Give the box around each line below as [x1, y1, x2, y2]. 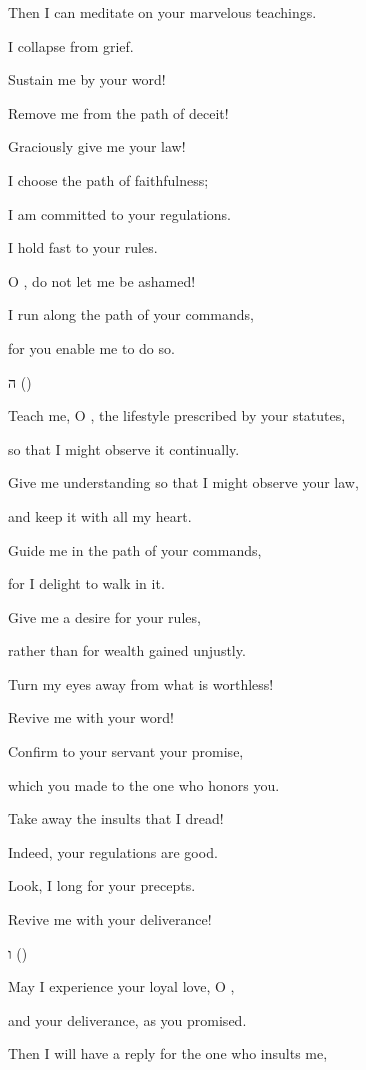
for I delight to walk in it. [8, 573, 165, 594]
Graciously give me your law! [8, 136, 186, 157]
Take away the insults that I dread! [8, 808, 224, 829]
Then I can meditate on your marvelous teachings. [8, 2, 317, 22]
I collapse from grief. [8, 35, 134, 56]
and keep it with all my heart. [8, 505, 192, 526]
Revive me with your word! [8, 707, 174, 728]
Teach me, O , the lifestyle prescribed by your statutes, [8, 405, 346, 426]
